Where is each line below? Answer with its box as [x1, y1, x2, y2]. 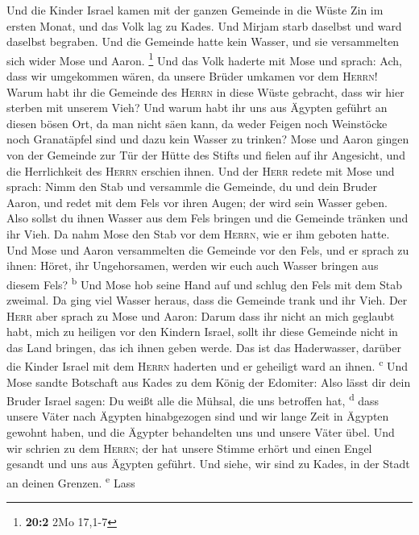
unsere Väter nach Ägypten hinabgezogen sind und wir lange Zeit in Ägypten [6, 408, 389, 425]
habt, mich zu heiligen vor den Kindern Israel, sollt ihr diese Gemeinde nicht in [6, 323, 398, 340]
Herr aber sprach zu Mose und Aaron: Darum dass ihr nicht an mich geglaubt [6, 307, 395, 324]
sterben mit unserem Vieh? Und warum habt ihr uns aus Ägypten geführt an [6, 99, 388, 116]
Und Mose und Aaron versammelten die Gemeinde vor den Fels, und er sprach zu [6, 241, 409, 258]
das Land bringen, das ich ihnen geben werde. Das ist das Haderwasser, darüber [6, 338, 401, 355]
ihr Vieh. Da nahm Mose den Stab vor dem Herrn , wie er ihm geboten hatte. [6, 225, 390, 242]
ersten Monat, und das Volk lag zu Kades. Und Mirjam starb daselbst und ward [6, 17, 402, 34]
